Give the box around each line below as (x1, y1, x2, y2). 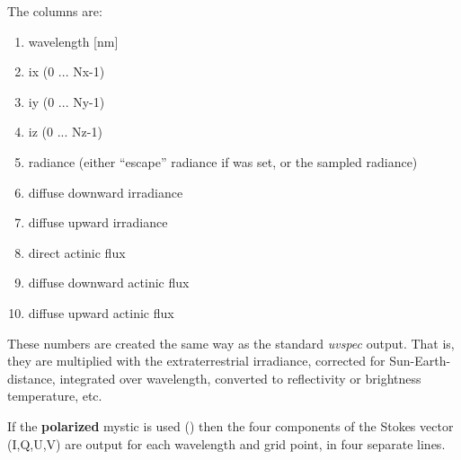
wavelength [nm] (28, 31, 119, 50)
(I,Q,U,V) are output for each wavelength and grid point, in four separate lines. (7, 434, 446, 453)
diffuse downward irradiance (28, 182, 183, 201)
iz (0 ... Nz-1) (28, 122, 102, 141)
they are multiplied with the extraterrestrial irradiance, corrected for (7, 351, 386, 370)
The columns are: (7, 2, 102, 20)
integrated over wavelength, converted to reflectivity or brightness (59, 368, 421, 387)
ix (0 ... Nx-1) (28, 62, 105, 81)
